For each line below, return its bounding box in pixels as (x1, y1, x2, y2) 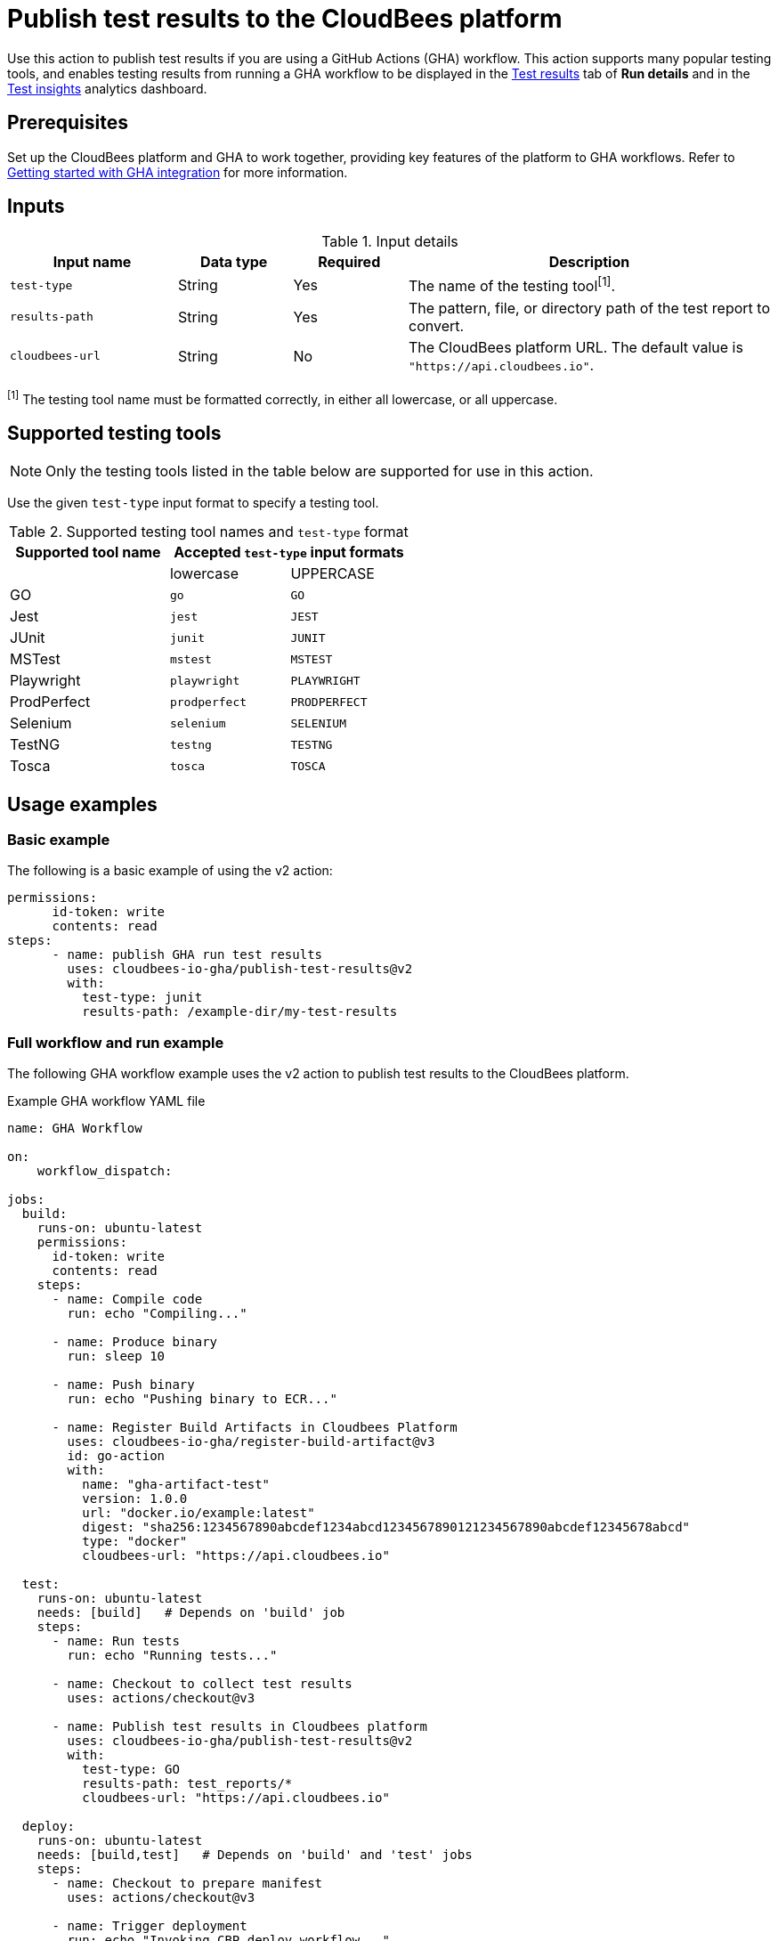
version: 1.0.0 (82, 1491, 188, 1507)
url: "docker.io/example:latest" (82, 1506, 315, 1521)
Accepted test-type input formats (174, 543, 404, 562)
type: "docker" (82, 1534, 188, 1549)
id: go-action (67, 1449, 166, 1464)
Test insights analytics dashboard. (7, 80, 207, 96)
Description (548, 253, 630, 272)
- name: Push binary (52, 1377, 195, 1393)
